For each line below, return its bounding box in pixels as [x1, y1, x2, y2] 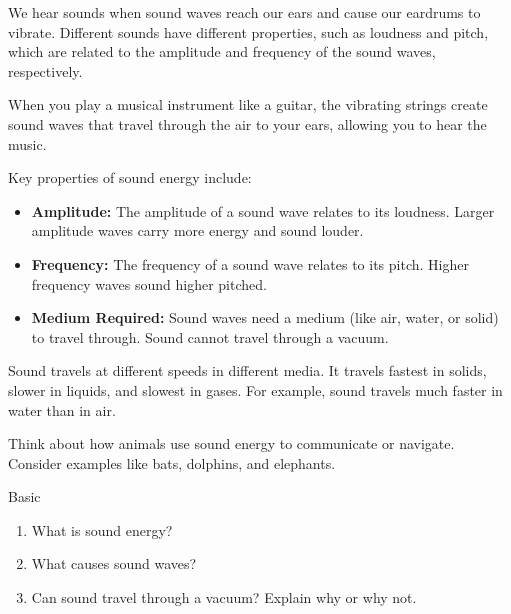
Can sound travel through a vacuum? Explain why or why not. [31, 587, 417, 608]
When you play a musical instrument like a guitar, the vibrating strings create [8, 94, 488, 115]
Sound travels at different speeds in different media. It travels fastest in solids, [8, 360, 487, 381]
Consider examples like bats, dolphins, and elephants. [8, 452, 336, 473]
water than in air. [8, 399, 116, 420]
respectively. [8, 60, 83, 81]
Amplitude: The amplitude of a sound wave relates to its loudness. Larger [31, 200, 495, 221]
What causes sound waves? [31, 553, 197, 574]
